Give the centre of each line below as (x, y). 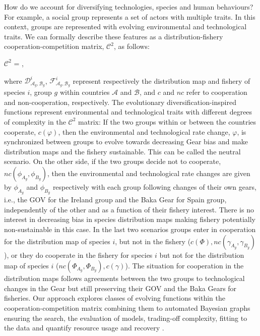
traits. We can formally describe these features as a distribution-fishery (114, 36)
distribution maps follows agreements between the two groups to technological (124, 278)
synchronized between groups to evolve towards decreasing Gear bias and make (126, 142)
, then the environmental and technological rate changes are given (149, 173)
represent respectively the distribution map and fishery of (161, 80)
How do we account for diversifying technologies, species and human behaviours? (129, 7)
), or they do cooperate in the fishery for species (78, 255)
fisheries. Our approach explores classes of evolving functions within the (115, 298)
